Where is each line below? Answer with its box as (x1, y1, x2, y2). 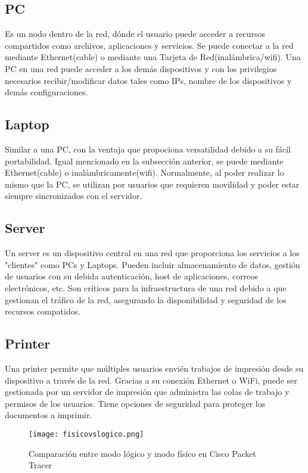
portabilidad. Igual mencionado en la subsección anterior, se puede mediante (5, 154, 284, 167)
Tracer (29, 459, 52, 471)
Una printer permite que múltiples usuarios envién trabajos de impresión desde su (5, 362, 304, 374)
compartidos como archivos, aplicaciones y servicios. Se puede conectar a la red (5, 39, 294, 51)
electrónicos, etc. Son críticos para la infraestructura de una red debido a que (5, 281, 287, 294)
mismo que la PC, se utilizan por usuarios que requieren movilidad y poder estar (5, 178, 300, 190)
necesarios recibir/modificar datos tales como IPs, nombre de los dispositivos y (5, 74, 292, 86)
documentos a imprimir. (5, 409, 92, 421)
